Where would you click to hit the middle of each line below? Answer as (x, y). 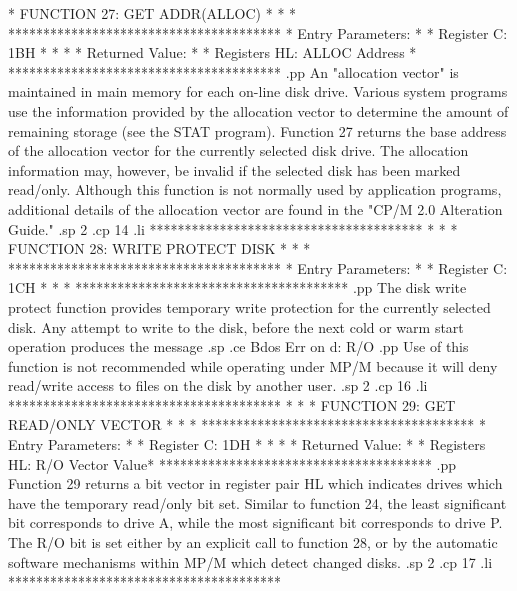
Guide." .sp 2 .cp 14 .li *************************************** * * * (233, 228)
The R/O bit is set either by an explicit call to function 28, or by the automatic (253, 542)
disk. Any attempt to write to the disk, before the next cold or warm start (236, 326)
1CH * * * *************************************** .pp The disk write (237, 287)
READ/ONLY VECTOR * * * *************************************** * (247, 424)
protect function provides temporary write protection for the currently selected (249, 306)
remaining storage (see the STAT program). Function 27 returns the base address (257, 130)
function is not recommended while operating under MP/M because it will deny (253, 365)
